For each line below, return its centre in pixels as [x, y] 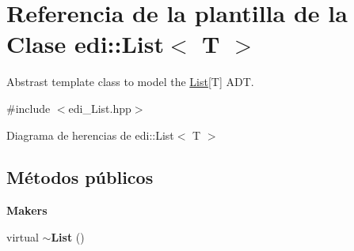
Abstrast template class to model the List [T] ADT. [130, 82]
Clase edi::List [86, 44]
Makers [27, 210]
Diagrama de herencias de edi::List [90, 135]
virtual [23, 236]
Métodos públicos [80, 177]
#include [29, 108]
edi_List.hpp [100, 108]
